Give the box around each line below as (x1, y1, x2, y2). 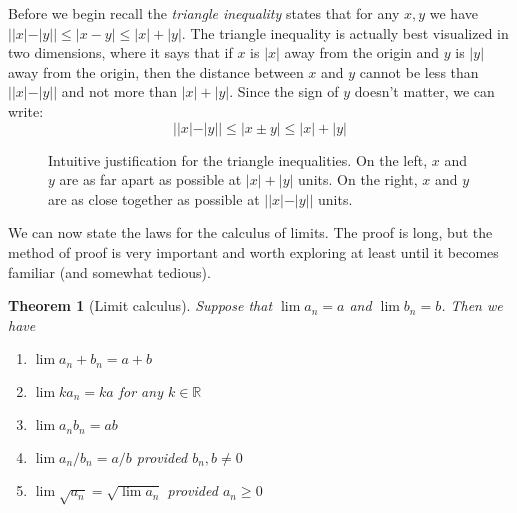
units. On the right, (298, 169, 418, 190)
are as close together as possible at (48, 188, 260, 209)
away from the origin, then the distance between (8, 61, 304, 82)
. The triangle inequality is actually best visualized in (181, 22, 509, 43)
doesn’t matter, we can (354, 81, 495, 102)
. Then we (441, 295, 503, 316)
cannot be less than (359, 61, 479, 82)
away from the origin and (284, 42, 440, 63)
